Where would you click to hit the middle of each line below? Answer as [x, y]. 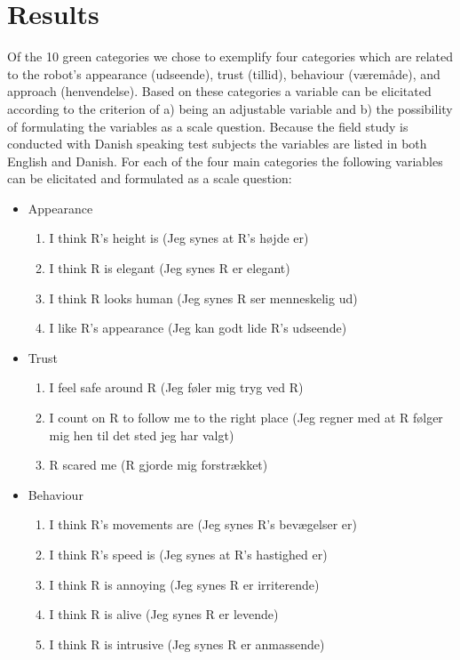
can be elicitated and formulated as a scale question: [150, 178]
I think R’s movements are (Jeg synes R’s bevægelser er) [203, 524]
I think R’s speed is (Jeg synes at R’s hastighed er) [188, 554]
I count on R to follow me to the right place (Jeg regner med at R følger [246, 418]
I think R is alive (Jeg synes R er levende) [164, 614]
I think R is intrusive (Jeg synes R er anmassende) [187, 644]
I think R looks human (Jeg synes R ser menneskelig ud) [203, 298]
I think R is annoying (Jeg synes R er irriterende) [184, 584]
